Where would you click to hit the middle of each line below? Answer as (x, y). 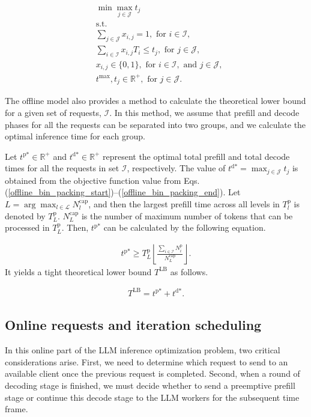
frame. (17, 409)
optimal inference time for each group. (75, 136)
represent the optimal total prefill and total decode (196, 156)
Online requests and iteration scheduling (133, 325)
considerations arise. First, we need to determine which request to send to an (146, 361)
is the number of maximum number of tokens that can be (187, 215)
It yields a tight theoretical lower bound (78, 271)
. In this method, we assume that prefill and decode (204, 112)
